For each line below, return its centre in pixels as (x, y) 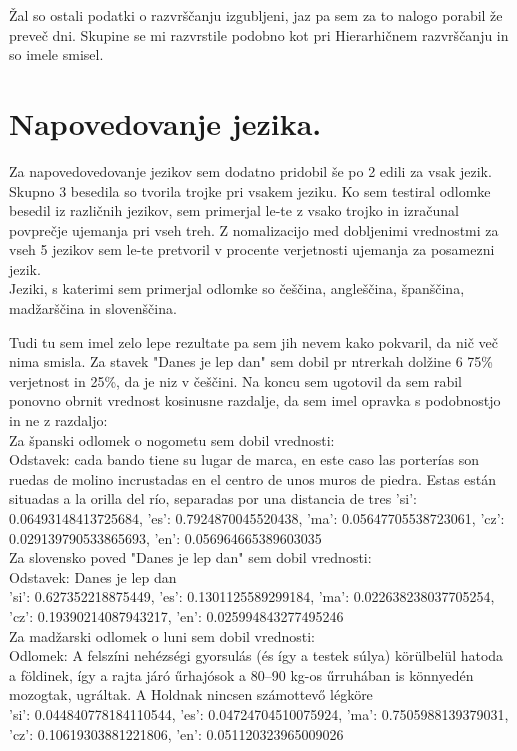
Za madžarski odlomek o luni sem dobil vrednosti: (162, 635)
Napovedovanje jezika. (165, 122)
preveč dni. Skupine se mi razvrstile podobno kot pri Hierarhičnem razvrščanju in (259, 34)
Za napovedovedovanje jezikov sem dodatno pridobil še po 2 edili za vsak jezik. (250, 170)
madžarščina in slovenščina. (93, 308)
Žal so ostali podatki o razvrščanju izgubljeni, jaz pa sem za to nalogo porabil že (256, 15)
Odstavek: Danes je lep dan (93, 576)
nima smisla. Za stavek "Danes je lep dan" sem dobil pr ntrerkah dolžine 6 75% (251, 361)
